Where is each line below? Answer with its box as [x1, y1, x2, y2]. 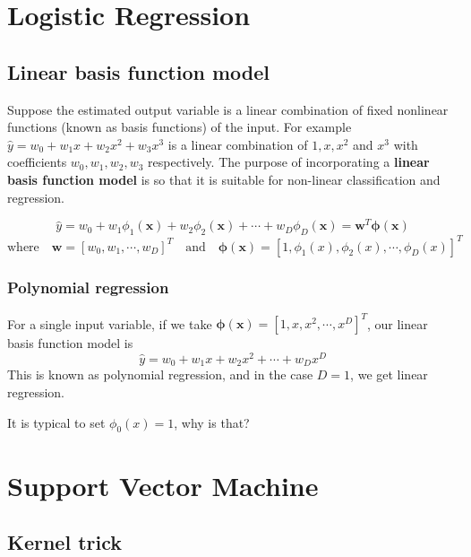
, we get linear [350, 365, 428, 384]
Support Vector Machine [7, 466, 319, 503]
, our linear [366, 314, 428, 333]
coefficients [7, 152, 67, 171]
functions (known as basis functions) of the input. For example [7, 117, 352, 136]
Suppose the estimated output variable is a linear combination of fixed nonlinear [7, 100, 449, 118]
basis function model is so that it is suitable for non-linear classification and [7, 170, 441, 188]
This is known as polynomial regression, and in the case [7, 365, 313, 384]
